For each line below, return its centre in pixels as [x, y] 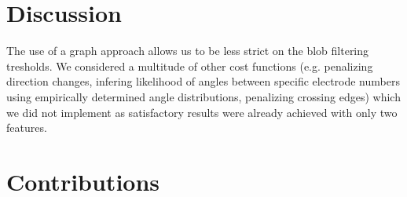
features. [27, 128]
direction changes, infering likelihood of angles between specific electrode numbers [203, 81]
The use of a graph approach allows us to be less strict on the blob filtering [188, 51]
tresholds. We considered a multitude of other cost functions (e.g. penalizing [190, 66]
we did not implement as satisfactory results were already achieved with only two [202, 112]
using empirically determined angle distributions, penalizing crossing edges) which [203, 96]
